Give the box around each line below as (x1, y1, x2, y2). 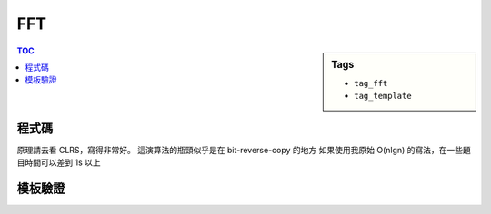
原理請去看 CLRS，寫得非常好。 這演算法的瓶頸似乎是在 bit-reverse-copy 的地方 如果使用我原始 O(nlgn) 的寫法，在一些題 (16, 144, 472, 155)
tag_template (354, 91, 413, 102)
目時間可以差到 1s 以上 (16, 157, 101, 168)
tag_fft (354, 78, 388, 88)
